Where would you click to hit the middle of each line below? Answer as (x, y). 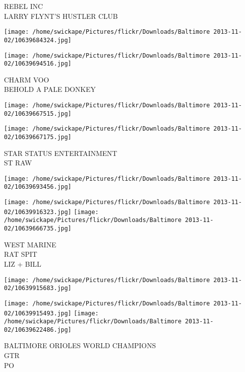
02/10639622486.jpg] (38, 330)
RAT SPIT (21, 254)
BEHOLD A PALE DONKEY (50, 89)
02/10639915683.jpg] (38, 288)
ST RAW (18, 163)
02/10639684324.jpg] (38, 40)
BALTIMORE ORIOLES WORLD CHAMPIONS (80, 345)
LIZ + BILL (23, 263)
